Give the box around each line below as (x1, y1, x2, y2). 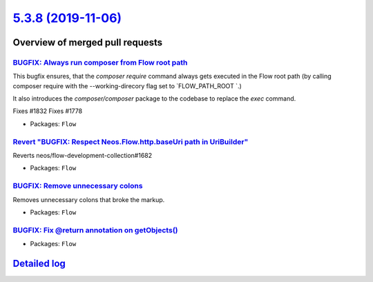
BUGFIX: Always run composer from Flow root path (12, 57, 188, 67)
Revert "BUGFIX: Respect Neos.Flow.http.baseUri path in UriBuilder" (12, 137, 249, 146)
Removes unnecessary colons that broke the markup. (12, 195, 165, 203)
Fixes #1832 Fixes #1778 (12, 107, 83, 115)
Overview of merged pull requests (12, 37, 163, 48)
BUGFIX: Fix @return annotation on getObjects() (12, 225, 178, 234)
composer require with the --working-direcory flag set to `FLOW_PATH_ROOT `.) (12, 81, 242, 90)
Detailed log (12, 257, 66, 269)
